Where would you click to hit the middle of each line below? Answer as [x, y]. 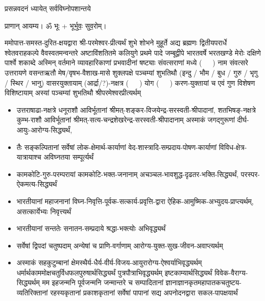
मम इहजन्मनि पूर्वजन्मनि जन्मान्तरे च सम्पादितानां [103, 282]
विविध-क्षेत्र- [233, 147]
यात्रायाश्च [29, 157]
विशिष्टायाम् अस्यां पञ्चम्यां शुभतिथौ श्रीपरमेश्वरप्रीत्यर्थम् [73, 93]
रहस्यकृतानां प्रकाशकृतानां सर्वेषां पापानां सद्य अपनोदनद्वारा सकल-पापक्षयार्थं [144, 293]
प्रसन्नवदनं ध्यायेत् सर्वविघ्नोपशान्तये [48, 8]
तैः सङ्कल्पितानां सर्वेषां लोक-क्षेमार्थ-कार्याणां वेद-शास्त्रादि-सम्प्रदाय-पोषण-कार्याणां [117, 147]
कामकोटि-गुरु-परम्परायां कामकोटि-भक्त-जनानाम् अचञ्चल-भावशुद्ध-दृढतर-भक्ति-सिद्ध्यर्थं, [128, 174]
